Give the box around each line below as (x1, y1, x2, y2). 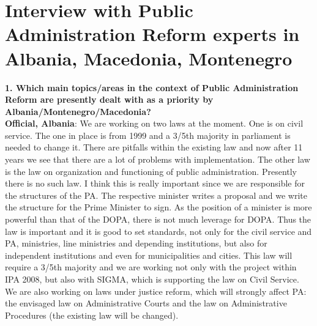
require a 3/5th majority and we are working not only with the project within (5, 261, 297, 273)
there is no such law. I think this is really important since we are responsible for (5, 177, 305, 190)
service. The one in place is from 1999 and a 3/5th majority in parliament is (5, 128, 291, 141)
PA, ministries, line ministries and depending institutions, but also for (5, 237, 267, 250)
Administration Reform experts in (5, 21, 300, 46)
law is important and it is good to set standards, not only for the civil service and (5, 224, 312, 237)
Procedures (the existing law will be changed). (5, 308, 179, 321)
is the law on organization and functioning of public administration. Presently (5, 165, 297, 177)
